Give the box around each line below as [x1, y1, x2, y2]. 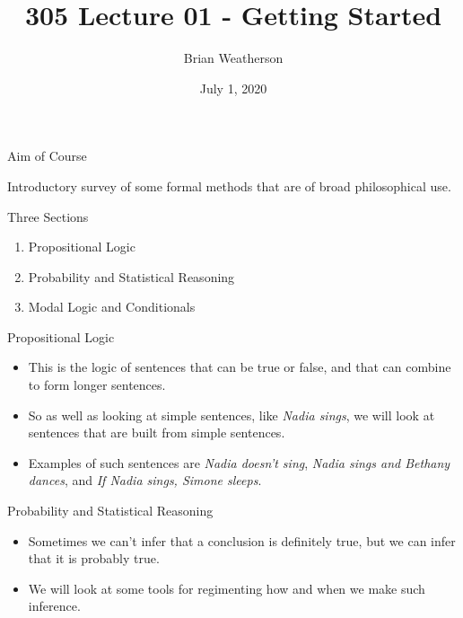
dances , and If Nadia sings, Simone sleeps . [28, 471, 262, 490]
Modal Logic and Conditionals [28, 297, 196, 316]
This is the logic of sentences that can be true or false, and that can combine [28, 358, 451, 376]
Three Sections [7, 207, 89, 225]
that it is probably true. [28, 549, 160, 568]
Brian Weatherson [183, 49, 284, 67]
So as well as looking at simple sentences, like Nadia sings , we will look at [28, 405, 435, 424]
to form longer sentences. [28, 375, 166, 394]
